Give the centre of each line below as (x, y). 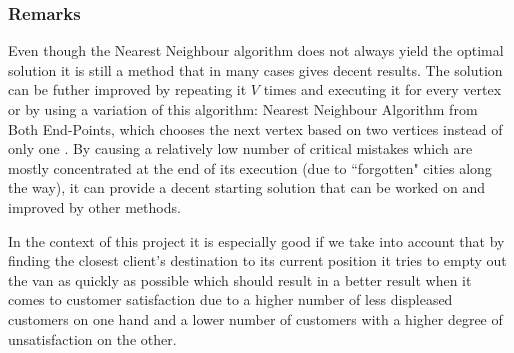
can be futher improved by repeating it (127, 89)
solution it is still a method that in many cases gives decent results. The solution (255, 69)
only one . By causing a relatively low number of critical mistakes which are (240, 148)
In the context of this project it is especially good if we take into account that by (256, 240)
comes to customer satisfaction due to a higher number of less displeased (230, 299)
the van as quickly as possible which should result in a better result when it (240, 279)
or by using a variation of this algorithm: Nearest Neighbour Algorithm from (243, 109)
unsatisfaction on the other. (92, 338)
